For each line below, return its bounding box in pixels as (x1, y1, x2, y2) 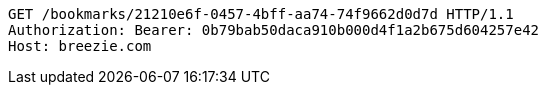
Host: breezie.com (8, 38, 152, 54)
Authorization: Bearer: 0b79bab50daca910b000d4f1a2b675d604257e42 (8, 22, 540, 38)
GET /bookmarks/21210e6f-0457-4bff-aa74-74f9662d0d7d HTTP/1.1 (8, 6, 514, 22)
